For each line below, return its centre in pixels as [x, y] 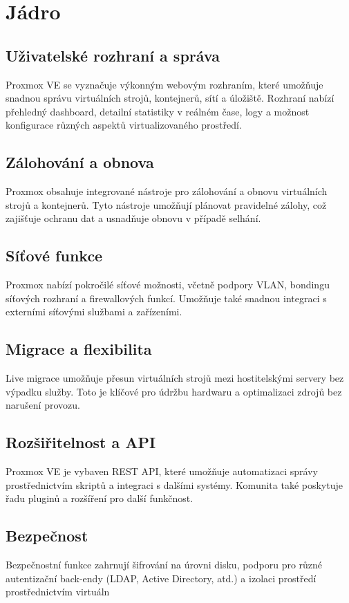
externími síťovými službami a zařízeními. [94, 312]
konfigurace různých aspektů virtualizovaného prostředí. [124, 125]
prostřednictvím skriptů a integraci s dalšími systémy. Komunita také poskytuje [174, 484]
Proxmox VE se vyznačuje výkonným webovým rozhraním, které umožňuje [164, 84]
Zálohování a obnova [80, 162]
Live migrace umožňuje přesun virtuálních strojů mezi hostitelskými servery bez [175, 378]
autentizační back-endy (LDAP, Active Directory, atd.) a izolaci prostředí [161, 578]
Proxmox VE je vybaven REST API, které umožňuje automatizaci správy [162, 471]
